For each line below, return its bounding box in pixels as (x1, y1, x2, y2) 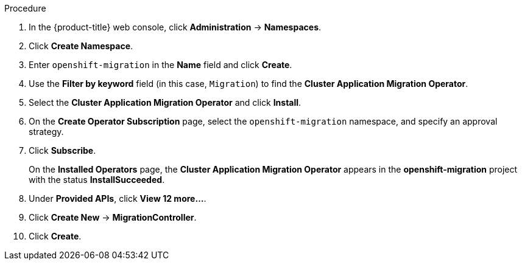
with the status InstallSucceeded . (29, 174, 165, 185)
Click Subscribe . (29, 145, 96, 156)
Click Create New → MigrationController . (29, 212, 197, 222)
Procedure (4, 3, 46, 13)
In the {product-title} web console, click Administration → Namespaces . (29, 22, 322, 32)
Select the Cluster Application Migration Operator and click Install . (29, 97, 302, 108)
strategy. (29, 126, 64, 137)
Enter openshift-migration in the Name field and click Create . (29, 60, 292, 70)
